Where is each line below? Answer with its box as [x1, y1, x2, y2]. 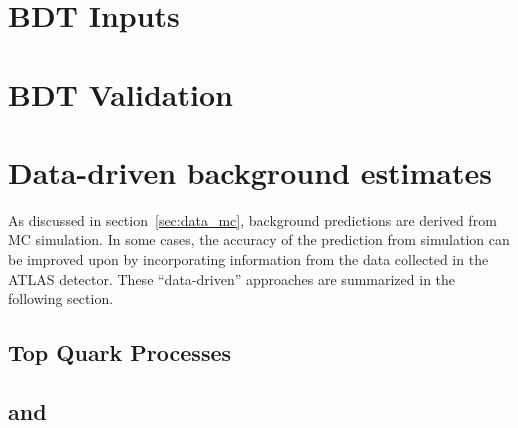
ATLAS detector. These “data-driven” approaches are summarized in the [8, 268, 456, 289]
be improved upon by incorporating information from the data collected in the [8, 249, 489, 270]
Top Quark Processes [8, 337, 232, 368]
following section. [8, 288, 114, 309]
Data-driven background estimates [8, 151, 493, 192]
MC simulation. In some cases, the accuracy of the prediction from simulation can [8, 229, 510, 250]
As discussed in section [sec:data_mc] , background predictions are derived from [8, 209, 497, 230]
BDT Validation [8, 73, 233, 114]
